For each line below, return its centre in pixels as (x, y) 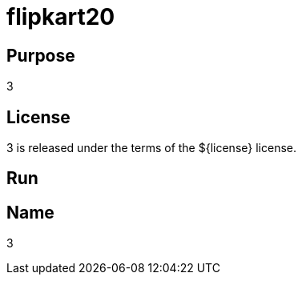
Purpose (41, 55)
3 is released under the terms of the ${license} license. (151, 148)
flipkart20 (61, 17)
